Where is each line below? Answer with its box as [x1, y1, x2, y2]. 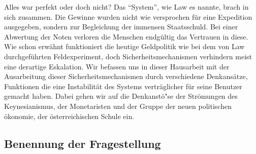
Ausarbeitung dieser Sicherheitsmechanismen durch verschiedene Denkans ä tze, [4, 71, 248, 82]
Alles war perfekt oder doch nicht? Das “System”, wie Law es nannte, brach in [4, 2, 249, 12]
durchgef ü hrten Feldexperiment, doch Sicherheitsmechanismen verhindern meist [4, 51, 252, 61]
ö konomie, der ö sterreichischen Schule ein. [4, 110, 135, 121]
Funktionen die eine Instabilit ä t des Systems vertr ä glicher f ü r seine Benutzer [4, 81, 242, 91]
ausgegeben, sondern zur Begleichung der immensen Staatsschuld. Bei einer [4, 21, 238, 32]
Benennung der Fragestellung [4, 135, 161, 151]
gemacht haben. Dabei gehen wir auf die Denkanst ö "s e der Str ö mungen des [4, 91, 238, 101]
